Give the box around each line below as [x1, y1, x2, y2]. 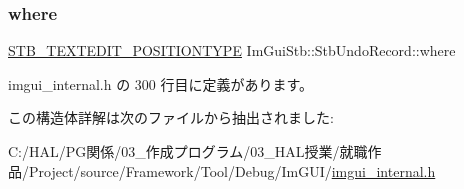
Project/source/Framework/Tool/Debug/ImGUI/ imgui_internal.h [28, 160, 436, 181]
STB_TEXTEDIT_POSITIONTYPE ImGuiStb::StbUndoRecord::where [8, 40, 456, 61]
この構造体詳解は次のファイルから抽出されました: [8, 107, 334, 128]
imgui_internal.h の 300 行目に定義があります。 [8, 73, 314, 94]
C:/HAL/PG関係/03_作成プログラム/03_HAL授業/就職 [8, 141, 368, 161]
